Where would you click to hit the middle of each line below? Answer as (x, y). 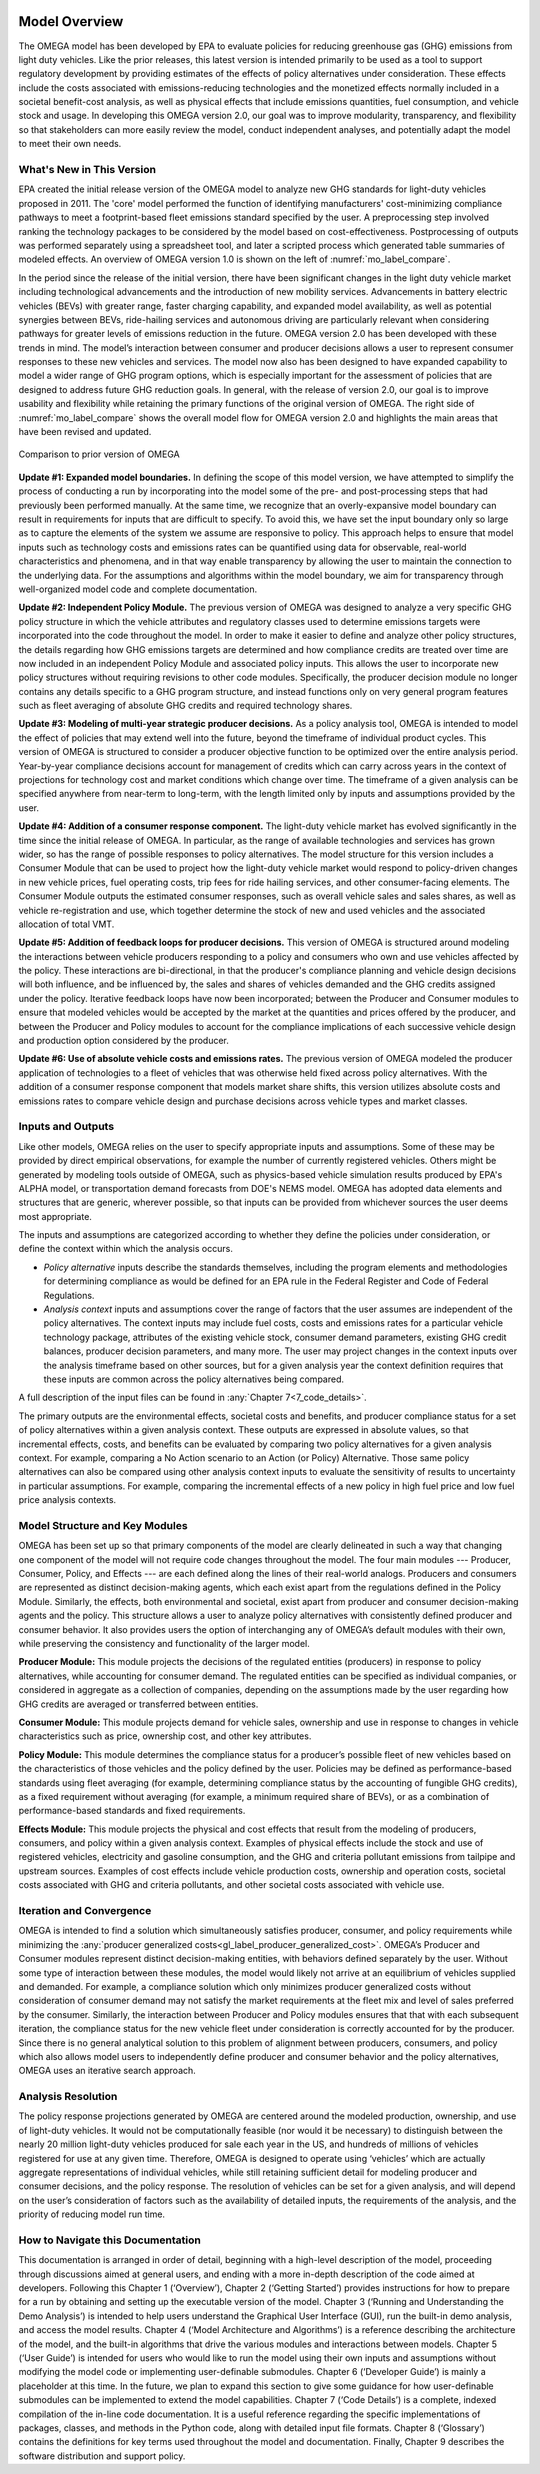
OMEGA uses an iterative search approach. (107, 2071)
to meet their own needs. (70, 144)
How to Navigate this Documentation (110, 2240)
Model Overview (71, 21)
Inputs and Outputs (66, 1127)
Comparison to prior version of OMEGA (99, 454)
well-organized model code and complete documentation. (138, 589)
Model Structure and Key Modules (103, 1525)
